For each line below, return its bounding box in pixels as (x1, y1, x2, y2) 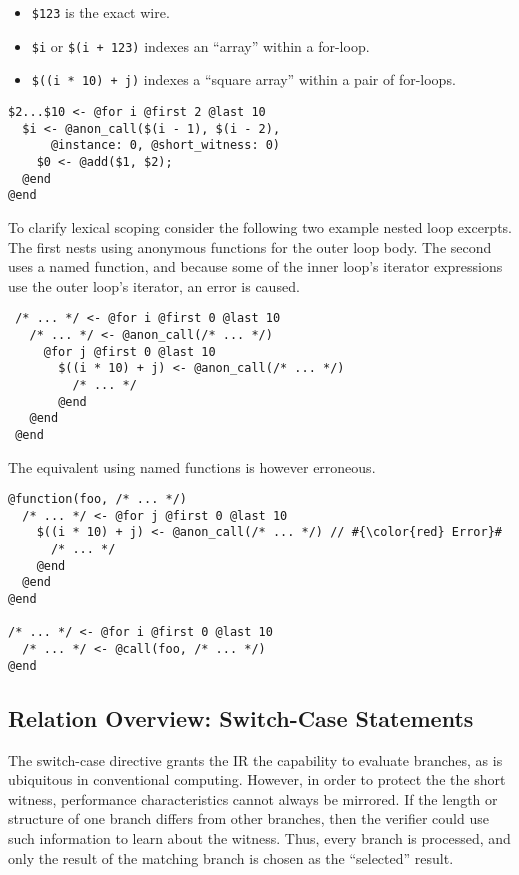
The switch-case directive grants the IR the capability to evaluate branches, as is (8, 749, 503, 770)
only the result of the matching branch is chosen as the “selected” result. (8, 847, 454, 868)
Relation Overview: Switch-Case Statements (8, 702, 474, 733)
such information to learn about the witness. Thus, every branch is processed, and (8, 827, 511, 848)
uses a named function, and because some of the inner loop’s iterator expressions (8, 256, 503, 277)
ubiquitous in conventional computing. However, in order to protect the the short (8, 769, 506, 790)
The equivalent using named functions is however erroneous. (8, 456, 376, 477)
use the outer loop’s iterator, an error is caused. (8, 275, 300, 296)
